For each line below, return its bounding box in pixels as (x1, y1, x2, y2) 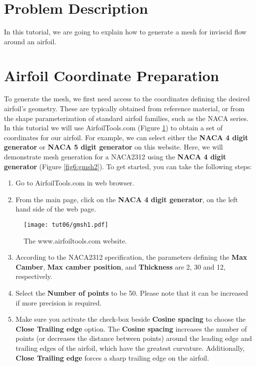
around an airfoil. (4, 36, 57, 46)
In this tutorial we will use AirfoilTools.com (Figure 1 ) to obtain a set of (4, 122, 223, 133)
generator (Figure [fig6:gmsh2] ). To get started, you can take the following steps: (4, 161, 252, 171)
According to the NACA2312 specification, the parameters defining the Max (15, 252, 247, 262)
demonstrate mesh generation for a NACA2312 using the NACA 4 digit (4, 152, 226, 161)
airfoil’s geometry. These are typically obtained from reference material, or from (4, 103, 245, 114)
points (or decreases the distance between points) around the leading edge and (15, 333, 252, 343)
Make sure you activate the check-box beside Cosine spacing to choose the (15, 314, 246, 324)
